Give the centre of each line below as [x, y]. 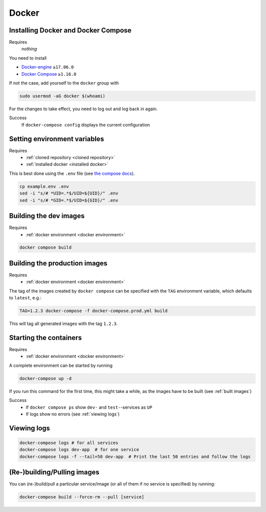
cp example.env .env [44, 186]
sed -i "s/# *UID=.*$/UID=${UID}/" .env [69, 193]
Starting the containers [46, 337]
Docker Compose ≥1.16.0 [49, 74]
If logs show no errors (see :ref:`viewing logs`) [73, 414]
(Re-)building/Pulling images [54, 472]
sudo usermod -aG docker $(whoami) [62, 96]
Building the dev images [47, 216]
